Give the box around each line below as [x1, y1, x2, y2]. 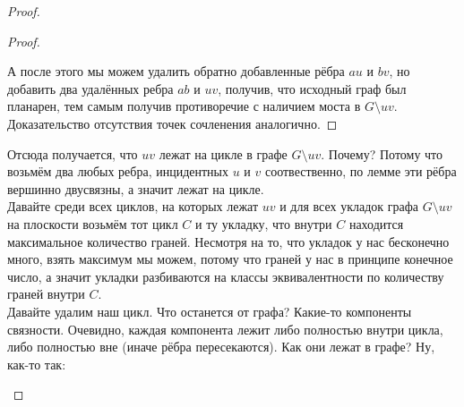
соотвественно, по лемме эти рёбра [264, 162, 457, 181]
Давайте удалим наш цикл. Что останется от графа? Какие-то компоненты [7, 301, 412, 320]
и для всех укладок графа [279, 197, 419, 216]
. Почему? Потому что [321, 144, 443, 163]
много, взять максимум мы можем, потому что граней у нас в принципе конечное [7, 250, 453, 268]
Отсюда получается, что [7, 144, 138, 163]
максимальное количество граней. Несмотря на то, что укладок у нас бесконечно [7, 232, 450, 250]
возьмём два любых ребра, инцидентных [7, 162, 229, 181]
